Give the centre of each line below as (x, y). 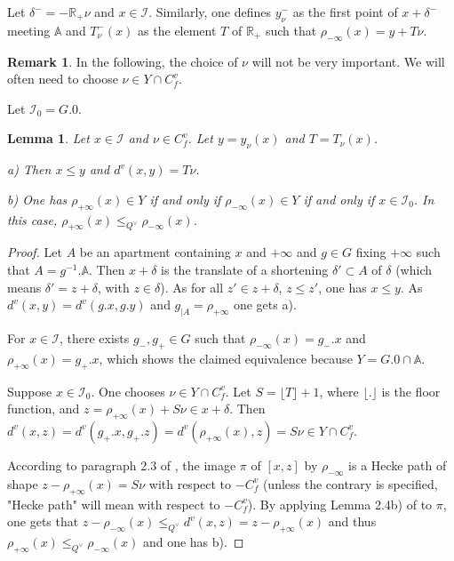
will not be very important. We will (348, 61)
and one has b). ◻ (193, 541)
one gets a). (265, 305)
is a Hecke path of (398, 465)
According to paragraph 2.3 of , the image (122, 465)
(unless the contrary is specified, (350, 483)
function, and (44, 409)
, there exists (94, 337)
